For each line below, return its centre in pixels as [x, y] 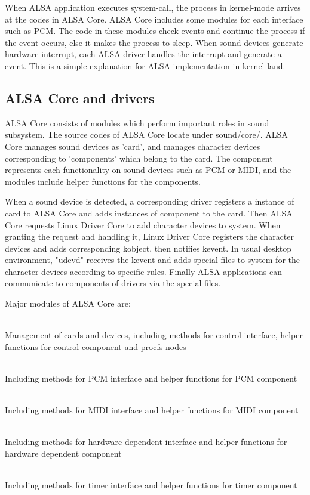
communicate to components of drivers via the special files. [113, 283]
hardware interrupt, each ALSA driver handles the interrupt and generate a [143, 54]
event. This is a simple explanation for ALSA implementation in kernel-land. [145, 65]
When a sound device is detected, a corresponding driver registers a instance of [150, 201]
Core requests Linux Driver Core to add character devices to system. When [143, 225]
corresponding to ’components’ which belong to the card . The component [139, 158]
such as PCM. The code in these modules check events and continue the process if [155, 31]
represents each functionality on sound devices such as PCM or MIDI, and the [148, 170]
